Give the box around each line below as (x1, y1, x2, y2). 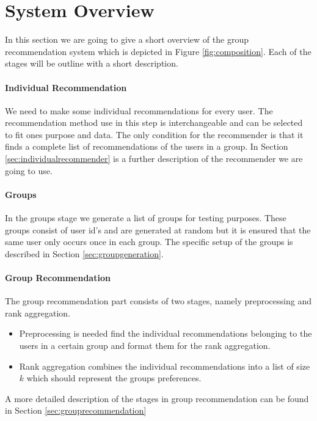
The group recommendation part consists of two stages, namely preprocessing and (5, 295, 312, 307)
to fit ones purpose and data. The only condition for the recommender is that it (5, 128, 304, 141)
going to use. (5, 164, 53, 177)
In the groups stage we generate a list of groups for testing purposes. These (5, 211, 286, 224)
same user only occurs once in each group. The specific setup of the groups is (5, 235, 293, 248)
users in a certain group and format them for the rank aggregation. (19, 339, 271, 352)
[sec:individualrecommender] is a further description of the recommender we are (5, 152, 303, 165)
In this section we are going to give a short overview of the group (5, 33, 249, 46)
